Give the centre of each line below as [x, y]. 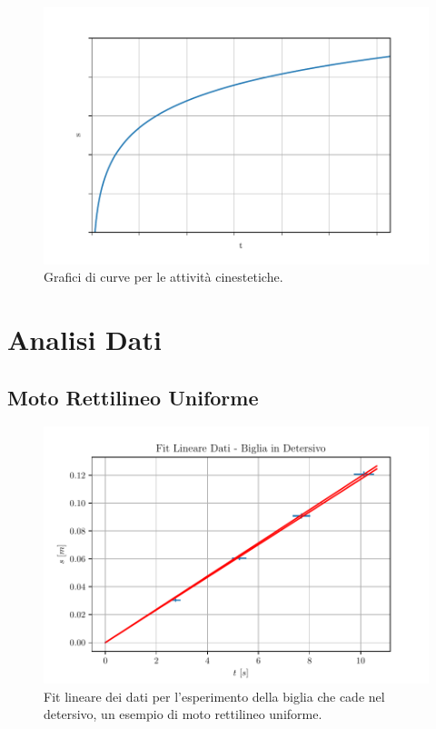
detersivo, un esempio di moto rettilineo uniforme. [183, 714]
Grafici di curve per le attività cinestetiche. [163, 277]
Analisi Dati [84, 340]
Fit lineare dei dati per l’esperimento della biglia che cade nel [214, 696]
